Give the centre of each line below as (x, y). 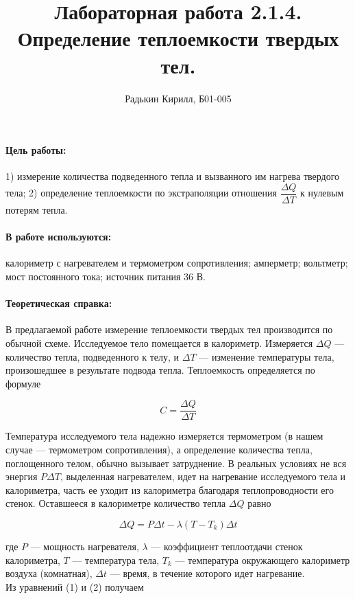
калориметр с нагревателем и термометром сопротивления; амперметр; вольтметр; (177, 263)
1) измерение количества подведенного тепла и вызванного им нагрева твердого (173, 176)
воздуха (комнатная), (49, 573)
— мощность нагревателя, (85, 546)
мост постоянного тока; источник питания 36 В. (106, 276)
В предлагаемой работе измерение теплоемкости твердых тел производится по (169, 329)
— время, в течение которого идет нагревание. (207, 573)
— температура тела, (116, 560)
